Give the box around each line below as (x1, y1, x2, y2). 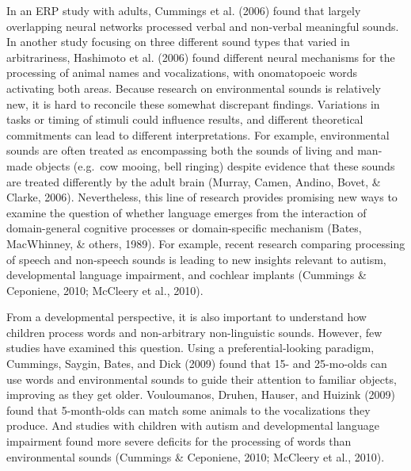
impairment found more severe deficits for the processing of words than (6, 433, 352, 450)
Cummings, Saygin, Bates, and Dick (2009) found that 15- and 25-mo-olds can (6, 355, 387, 372)
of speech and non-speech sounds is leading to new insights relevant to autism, (6, 251, 386, 267)
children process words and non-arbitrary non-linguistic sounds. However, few (6, 324, 382, 340)
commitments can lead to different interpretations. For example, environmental (6, 126, 390, 143)
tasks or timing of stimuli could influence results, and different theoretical (6, 111, 363, 128)
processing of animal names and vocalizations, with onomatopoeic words (6, 64, 358, 81)
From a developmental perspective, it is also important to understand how (6, 308, 367, 325)
